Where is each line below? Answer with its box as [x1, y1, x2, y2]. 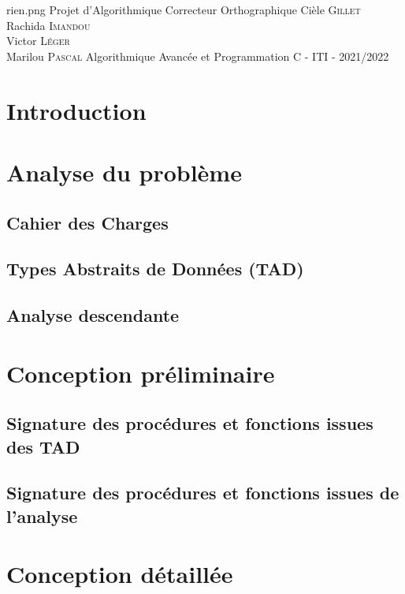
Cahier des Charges [6, 210, 169, 234]
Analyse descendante [6, 303, 180, 327]
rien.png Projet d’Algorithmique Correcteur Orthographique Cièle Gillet [6, 2, 361, 17]
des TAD [6, 434, 80, 458]
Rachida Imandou [6, 17, 91, 33]
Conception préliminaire [6, 357, 275, 389]
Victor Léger [6, 32, 70, 49]
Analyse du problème [6, 155, 242, 188]
